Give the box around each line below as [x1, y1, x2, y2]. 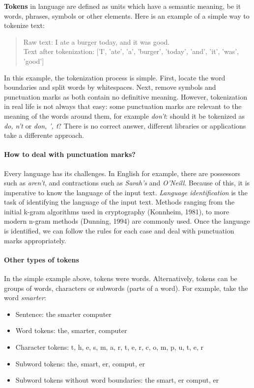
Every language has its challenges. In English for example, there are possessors [4, 168, 241, 178]
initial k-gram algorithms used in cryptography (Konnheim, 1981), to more [4, 206, 229, 216]
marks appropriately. [4, 235, 66, 245]
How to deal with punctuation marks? [4, 149, 136, 159]
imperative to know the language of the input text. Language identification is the [4, 187, 248, 197]
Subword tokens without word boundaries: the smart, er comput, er [15, 375, 219, 385]
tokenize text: [4, 20, 45, 30]
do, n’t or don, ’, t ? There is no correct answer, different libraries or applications [4, 120, 246, 130]
